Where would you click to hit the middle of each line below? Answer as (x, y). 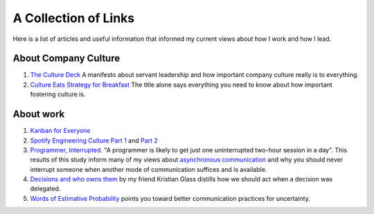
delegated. (45, 189)
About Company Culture (66, 59)
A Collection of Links (74, 18)
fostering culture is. (58, 94)
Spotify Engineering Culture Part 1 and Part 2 (94, 140)
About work (39, 114)
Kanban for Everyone (60, 131)
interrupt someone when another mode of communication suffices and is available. (149, 169)
